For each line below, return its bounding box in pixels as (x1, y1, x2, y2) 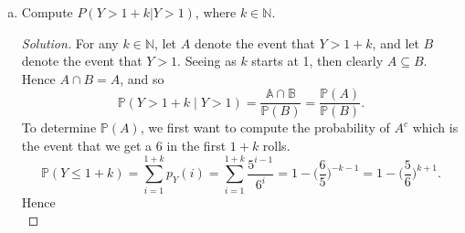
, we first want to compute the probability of (140, 118, 390, 137)
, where (195, 3, 237, 21)
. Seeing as (177, 51, 237, 70)
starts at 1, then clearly (251, 51, 384, 70)
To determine (21, 118, 97, 137)
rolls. (262, 136, 291, 155)
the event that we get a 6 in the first (21, 136, 227, 155)
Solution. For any (21, 33, 119, 52)
